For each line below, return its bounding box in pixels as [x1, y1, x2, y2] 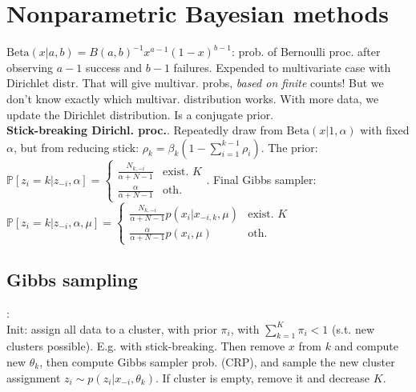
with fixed [360, 122, 410, 138]
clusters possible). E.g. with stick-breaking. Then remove [6, 338, 285, 354]
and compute [334, 338, 398, 354]
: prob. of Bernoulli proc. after [231, 43, 381, 60]
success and [85, 58, 143, 75]
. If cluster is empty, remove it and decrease [155, 369, 370, 386]
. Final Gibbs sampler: [206, 170, 317, 187]
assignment [6, 369, 61, 386]
